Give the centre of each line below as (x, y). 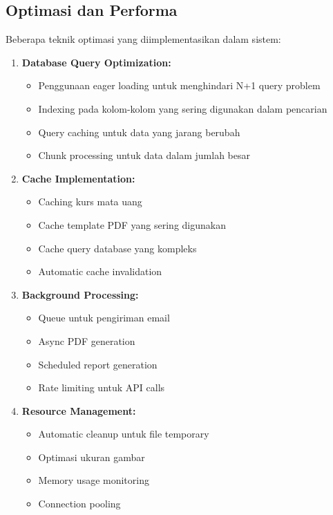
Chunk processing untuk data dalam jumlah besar (144, 155)
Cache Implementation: (78, 178)
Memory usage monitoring (94, 480)
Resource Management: (79, 410)
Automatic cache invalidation (100, 271)
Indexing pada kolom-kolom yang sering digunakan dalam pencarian (183, 108)
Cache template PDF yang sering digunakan (132, 224)
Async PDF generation (87, 340)
